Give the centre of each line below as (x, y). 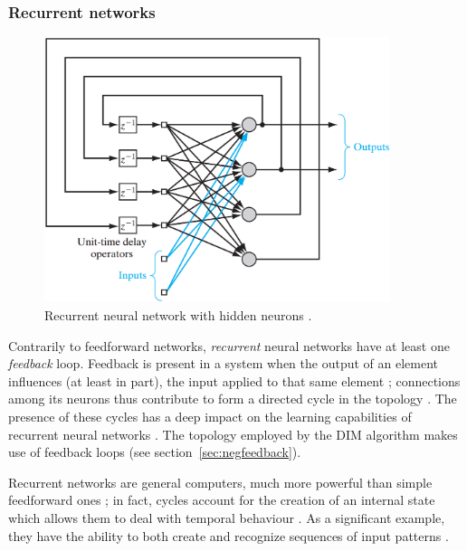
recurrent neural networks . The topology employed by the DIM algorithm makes (233, 434)
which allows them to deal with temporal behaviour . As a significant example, (227, 518)
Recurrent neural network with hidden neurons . (178, 315)
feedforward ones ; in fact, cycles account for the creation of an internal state (222, 500)
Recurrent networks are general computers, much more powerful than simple (220, 482)
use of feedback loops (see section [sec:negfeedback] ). (155, 452)
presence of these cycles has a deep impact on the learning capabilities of (210, 417)
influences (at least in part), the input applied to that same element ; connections (234, 380)
